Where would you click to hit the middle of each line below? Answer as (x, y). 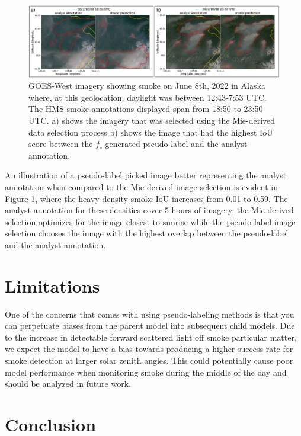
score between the (61, 144)
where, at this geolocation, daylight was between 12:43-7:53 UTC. (148, 97)
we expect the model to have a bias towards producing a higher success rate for (149, 349)
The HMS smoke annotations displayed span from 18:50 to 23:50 (146, 109)
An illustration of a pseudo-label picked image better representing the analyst (146, 175)
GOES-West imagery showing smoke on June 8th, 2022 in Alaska (147, 86)
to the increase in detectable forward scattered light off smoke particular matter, (151, 337)
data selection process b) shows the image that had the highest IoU (151, 132)
